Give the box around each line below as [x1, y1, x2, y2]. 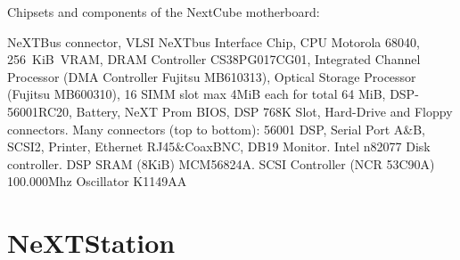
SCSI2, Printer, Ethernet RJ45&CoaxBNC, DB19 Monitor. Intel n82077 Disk [7, 137, 431, 156]
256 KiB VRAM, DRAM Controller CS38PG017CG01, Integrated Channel [7, 50, 421, 69]
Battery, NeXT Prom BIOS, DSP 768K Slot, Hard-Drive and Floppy [76, 102, 453, 120]
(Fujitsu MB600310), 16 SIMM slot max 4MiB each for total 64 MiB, [7, 85, 386, 103]
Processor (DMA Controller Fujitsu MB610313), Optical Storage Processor [7, 67, 416, 85]
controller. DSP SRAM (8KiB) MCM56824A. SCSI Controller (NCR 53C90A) [7, 154, 435, 173]
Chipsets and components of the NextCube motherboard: [7, 3, 320, 20]
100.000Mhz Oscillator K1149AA [7, 172, 187, 191]
